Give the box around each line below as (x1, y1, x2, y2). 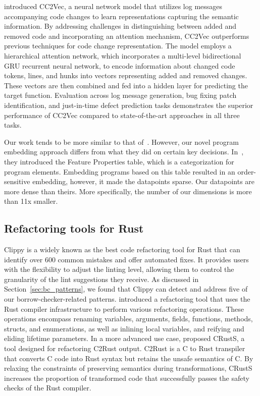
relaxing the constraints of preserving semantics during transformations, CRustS (4, 363, 252, 373)
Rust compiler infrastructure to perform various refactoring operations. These (4, 303, 244, 314)
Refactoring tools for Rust (4, 220, 144, 236)
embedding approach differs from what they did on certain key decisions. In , (4, 146, 244, 157)
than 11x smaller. (4, 196, 58, 206)
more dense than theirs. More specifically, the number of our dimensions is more (4, 186, 252, 196)
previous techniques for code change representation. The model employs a (4, 40, 232, 51)
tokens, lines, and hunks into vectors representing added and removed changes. (4, 70, 247, 81)
